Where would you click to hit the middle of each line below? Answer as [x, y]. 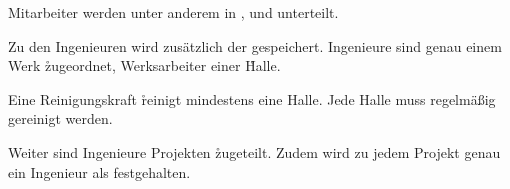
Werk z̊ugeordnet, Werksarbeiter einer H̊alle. [144, 65]
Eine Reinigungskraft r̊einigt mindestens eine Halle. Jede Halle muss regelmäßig [252, 98]
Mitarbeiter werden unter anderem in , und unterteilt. [173, 12]
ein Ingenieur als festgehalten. [99, 171]
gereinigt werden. [60, 118]
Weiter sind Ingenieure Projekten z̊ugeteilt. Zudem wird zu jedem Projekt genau [254, 151]
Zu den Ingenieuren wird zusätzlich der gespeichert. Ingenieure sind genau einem [255, 45]
